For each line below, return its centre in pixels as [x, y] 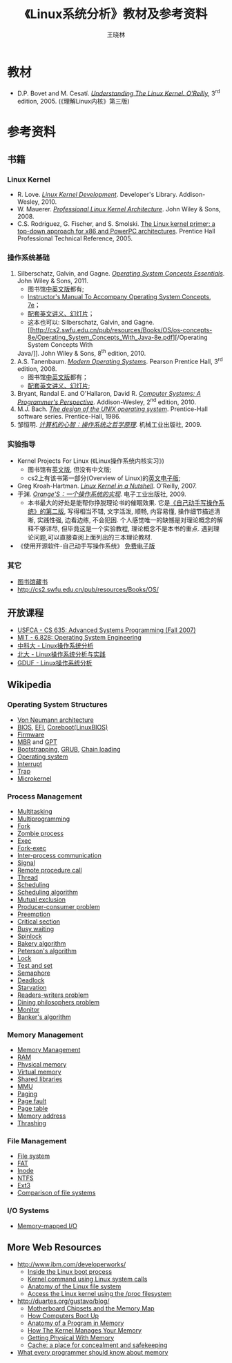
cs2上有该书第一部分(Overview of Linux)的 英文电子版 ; [104, 478]
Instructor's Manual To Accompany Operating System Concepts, [119, 296]
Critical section [39, 921]
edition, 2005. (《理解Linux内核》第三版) [73, 102]
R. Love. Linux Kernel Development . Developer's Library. [97, 195]
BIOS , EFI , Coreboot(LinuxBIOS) [62, 727]
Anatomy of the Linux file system [74, 1286]
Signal [26, 862]
